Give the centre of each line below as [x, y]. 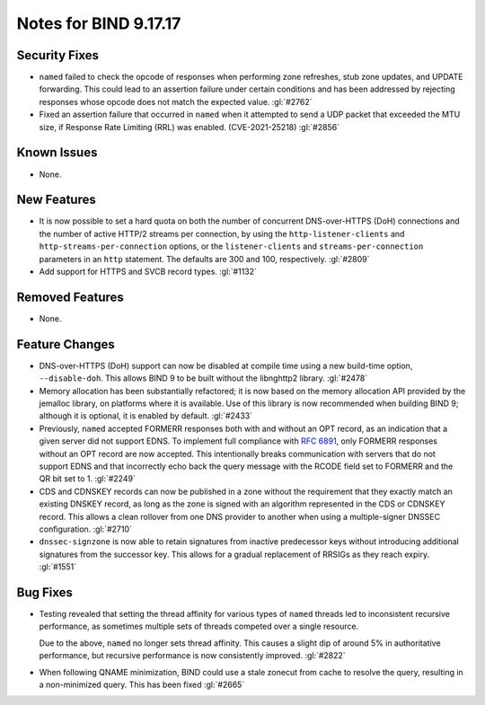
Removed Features [71, 297]
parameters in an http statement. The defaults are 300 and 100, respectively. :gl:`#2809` [204, 259]
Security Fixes [57, 55]
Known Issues [57, 153]
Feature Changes [66, 344]
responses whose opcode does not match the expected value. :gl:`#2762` [176, 101]
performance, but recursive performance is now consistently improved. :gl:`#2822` [192, 656]
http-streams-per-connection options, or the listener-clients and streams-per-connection [231, 246]
